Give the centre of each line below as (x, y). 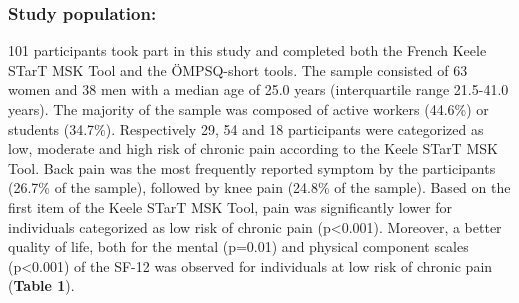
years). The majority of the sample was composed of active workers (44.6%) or (248, 109)
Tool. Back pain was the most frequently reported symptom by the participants (252, 167)
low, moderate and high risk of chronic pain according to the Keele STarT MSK (253, 148)
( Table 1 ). (41, 285)
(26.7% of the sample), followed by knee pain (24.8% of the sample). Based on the (259, 187)
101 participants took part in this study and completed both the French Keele (247, 50)
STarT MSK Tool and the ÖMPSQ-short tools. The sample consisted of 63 (238, 69)
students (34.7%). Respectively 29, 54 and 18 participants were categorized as (246, 128)
